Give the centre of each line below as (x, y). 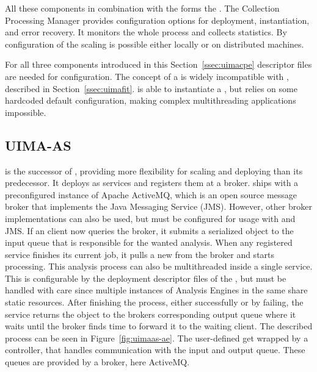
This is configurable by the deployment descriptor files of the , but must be (146, 278)
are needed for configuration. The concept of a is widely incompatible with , (147, 76)
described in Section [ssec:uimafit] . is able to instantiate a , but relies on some (151, 88)
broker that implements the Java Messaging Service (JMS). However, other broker (158, 206)
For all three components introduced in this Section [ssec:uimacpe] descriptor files (158, 64)
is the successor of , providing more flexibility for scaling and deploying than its (154, 170)
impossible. (26, 112)
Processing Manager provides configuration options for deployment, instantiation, (157, 20)
